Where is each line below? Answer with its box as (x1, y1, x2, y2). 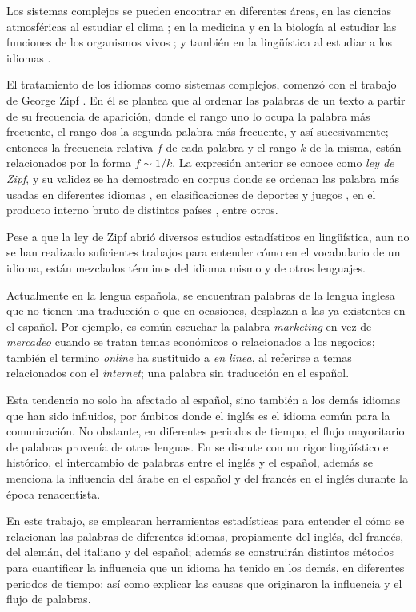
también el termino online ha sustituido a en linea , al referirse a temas (6, 348, 352, 365)
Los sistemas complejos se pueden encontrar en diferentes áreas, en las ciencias (6, 2, 391, 18)
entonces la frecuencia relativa (6, 138, 154, 155)
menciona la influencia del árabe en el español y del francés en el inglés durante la (6, 470, 408, 487)
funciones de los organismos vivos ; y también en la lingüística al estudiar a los (6, 34, 393, 50)
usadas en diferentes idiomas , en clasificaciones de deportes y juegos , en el (6, 185, 376, 202)
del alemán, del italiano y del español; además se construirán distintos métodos (6, 543, 394, 560)
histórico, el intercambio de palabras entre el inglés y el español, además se (6, 454, 373, 471)
